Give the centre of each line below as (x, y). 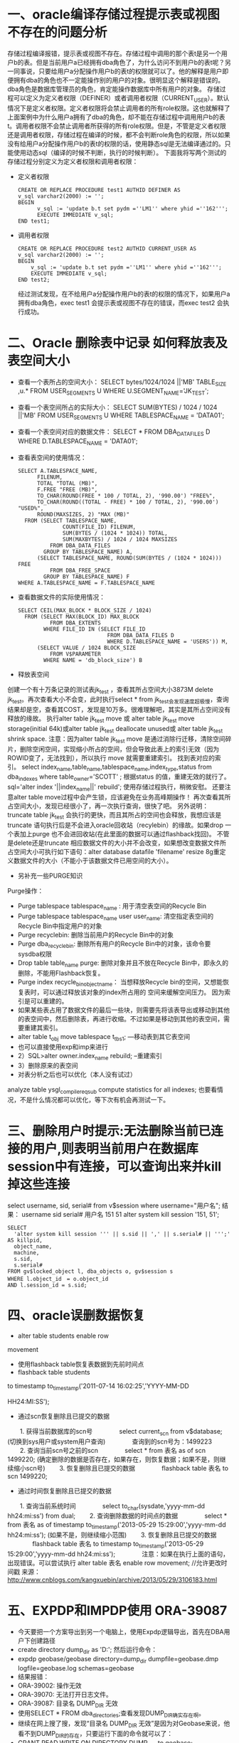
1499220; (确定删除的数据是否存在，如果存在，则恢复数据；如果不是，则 (114, 1459)
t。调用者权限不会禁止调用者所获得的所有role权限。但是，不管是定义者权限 (117, 126)
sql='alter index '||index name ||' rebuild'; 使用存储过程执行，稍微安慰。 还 (113, 788)
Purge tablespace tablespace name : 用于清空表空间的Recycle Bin (112, 906)
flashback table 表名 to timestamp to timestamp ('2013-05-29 (118, 1545)
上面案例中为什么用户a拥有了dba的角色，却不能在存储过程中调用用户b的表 (116, 117)
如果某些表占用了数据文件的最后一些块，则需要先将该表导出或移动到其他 (123, 1010)
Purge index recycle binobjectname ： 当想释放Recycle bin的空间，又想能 (120, 983)
